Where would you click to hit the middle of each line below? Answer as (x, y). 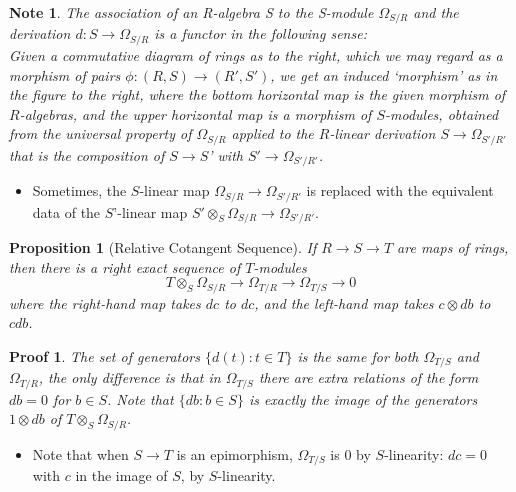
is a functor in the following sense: (260, 33)
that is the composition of (87, 154)
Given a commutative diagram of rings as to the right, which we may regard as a (256, 54)
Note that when (80, 453)
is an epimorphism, (234, 453)
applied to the (272, 133)
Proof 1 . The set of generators (104, 355)
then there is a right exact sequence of (125, 266)
